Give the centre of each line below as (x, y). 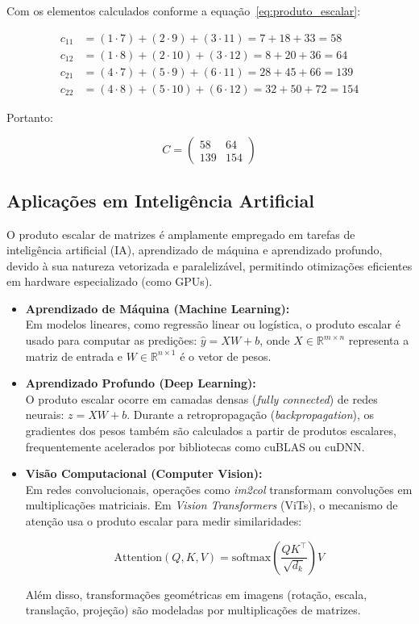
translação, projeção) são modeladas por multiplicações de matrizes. (193, 610)
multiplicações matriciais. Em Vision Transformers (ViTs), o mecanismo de (212, 505)
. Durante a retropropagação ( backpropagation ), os (251, 415)
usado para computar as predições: (111, 340)
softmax (251, 557)
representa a (379, 340)
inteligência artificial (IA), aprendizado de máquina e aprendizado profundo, (195, 250)
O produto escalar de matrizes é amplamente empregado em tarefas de (181, 234)
